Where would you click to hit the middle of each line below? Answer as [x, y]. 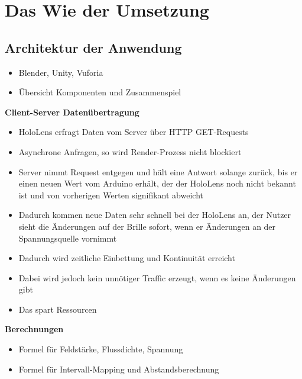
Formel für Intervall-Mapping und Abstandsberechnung [119, 369]
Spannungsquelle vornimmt [68, 238]
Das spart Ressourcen [58, 309]
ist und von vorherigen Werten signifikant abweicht [111, 195]
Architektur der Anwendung [93, 47]
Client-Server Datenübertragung [72, 112]
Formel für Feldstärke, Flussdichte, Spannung [101, 349]
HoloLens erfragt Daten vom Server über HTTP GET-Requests [134, 132]
